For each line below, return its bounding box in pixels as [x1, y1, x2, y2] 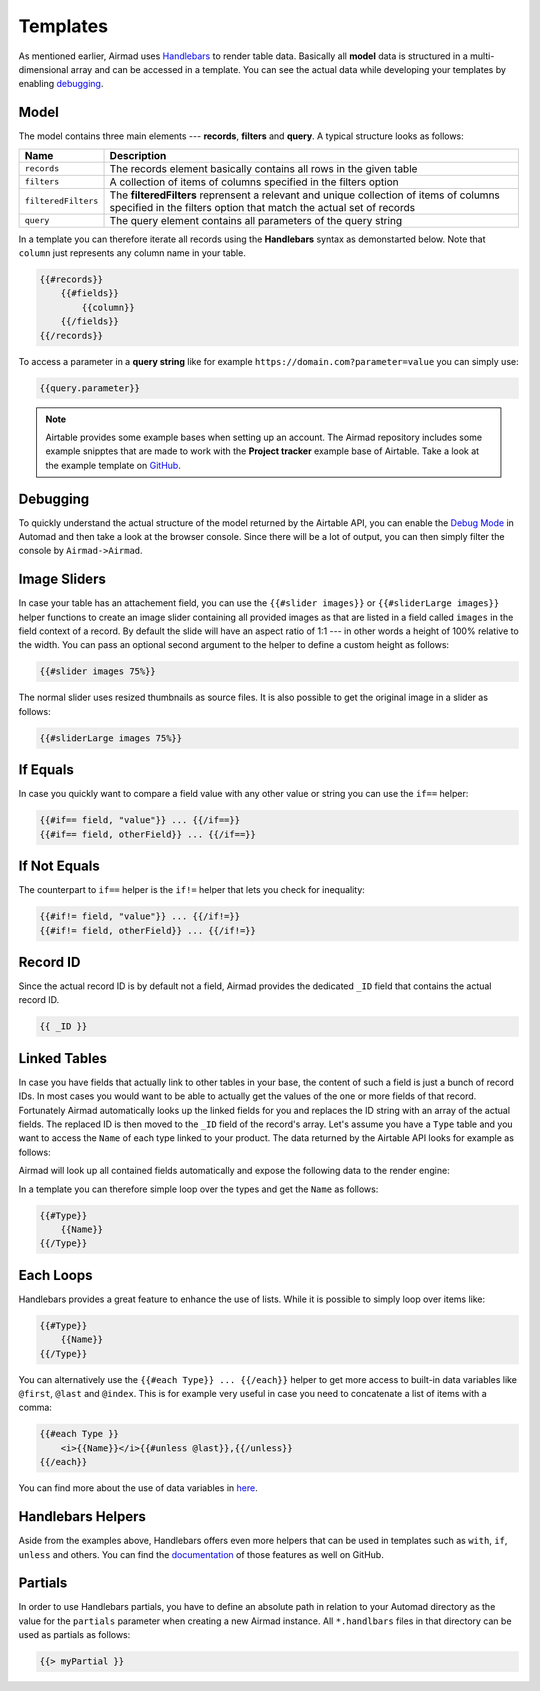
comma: [18, 1401, 52, 1414]
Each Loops [18, 1266, 93, 1284]
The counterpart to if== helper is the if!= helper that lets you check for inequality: [18, 884, 365, 896]
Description [109, 148, 167, 162]
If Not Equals [18, 858, 100, 875]
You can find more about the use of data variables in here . [18, 1482, 259, 1494]
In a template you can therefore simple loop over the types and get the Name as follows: [18, 1183, 379, 1195]
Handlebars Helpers [18, 1508, 147, 1525]
